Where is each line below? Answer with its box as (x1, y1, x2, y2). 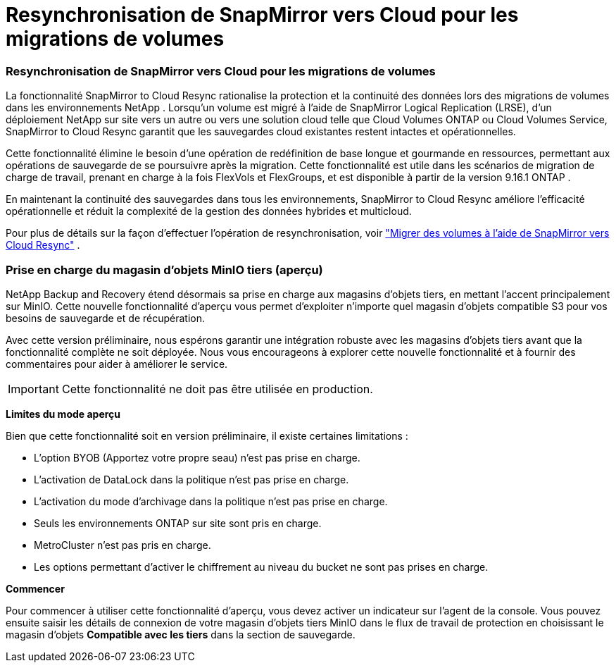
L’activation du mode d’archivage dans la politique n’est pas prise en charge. (34, 495, 388, 507)
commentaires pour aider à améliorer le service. (6, 357, 228, 370)
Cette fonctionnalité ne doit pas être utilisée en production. (61, 381, 373, 396)
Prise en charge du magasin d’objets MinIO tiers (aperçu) (6, 262, 323, 277)
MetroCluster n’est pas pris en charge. (34, 538, 211, 551)
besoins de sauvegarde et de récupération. (6, 311, 205, 324)
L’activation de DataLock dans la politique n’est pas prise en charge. (34, 473, 349, 485)
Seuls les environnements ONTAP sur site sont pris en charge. (34, 517, 322, 529)
